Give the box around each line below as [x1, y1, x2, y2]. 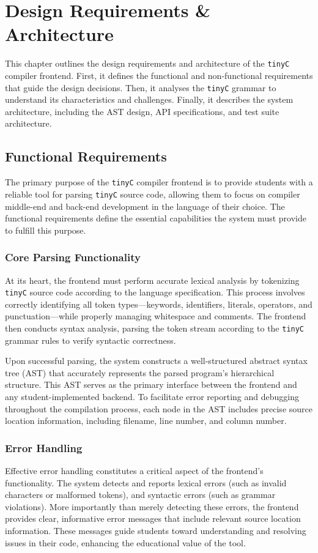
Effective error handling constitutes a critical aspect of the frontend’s [5, 464, 264, 477]
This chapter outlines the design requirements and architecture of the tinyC [5, 57, 290, 70]
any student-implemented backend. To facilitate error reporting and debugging [5, 390, 299, 403]
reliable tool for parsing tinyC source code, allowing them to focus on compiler [5, 187, 300, 200]
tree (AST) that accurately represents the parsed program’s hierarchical [5, 366, 275, 379]
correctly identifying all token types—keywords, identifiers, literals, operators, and [5, 297, 312, 310]
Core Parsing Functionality [5, 250, 141, 265]
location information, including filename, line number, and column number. [5, 414, 287, 427]
